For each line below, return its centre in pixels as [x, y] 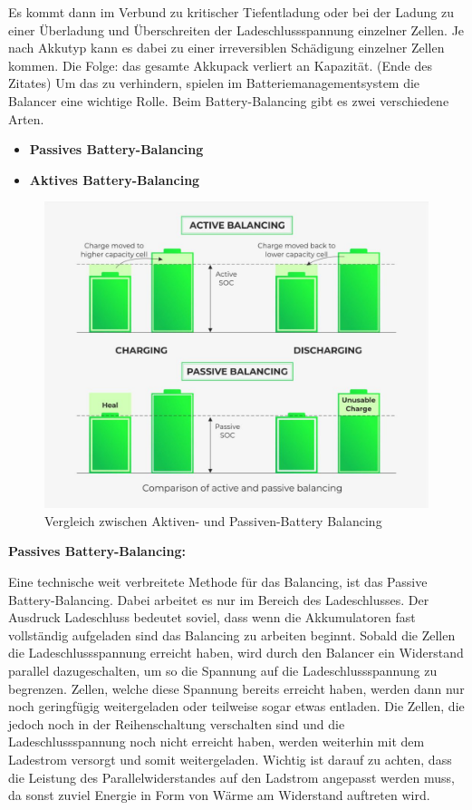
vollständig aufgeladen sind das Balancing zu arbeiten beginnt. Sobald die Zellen [232, 634]
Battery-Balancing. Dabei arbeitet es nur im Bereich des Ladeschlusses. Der [219, 599]
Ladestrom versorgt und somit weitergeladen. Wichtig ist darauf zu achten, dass [230, 759]
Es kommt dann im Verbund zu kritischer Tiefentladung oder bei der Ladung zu [231, 12]
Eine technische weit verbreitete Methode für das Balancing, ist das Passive [218, 581]
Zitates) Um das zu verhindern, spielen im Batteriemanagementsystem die [214, 83]
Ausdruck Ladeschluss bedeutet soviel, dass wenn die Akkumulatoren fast [212, 617]
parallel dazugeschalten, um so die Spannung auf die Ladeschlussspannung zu [223, 670]
